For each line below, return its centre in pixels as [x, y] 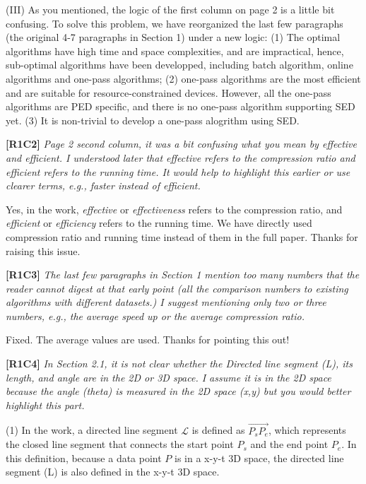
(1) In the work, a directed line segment [92, 430]
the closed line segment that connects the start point [120, 444]
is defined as [218, 430]
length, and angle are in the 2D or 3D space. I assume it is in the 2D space [169, 377]
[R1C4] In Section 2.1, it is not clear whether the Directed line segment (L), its [179, 364]
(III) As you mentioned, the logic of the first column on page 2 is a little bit [170, 9]
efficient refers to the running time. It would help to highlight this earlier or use [178, 171]
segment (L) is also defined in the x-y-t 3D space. [113, 472]
